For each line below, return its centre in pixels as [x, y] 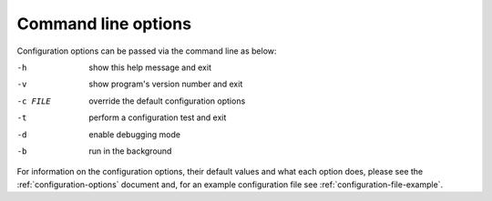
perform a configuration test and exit [158, 117]
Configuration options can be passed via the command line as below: [147, 51]
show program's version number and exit [166, 84]
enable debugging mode [135, 134]
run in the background [130, 151]
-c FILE [34, 101]
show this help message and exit [150, 67]
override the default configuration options [167, 101]
